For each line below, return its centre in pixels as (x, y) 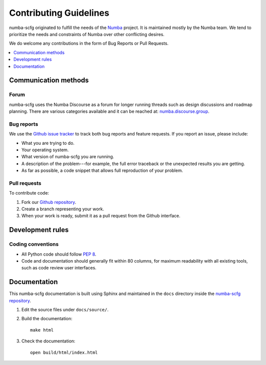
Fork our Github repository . (49, 202)
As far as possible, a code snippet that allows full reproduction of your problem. (102, 170)
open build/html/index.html (64, 352)
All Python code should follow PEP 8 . (59, 254)
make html (42, 330)
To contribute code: (29, 193)
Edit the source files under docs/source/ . (65, 310)
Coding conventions (34, 244)
